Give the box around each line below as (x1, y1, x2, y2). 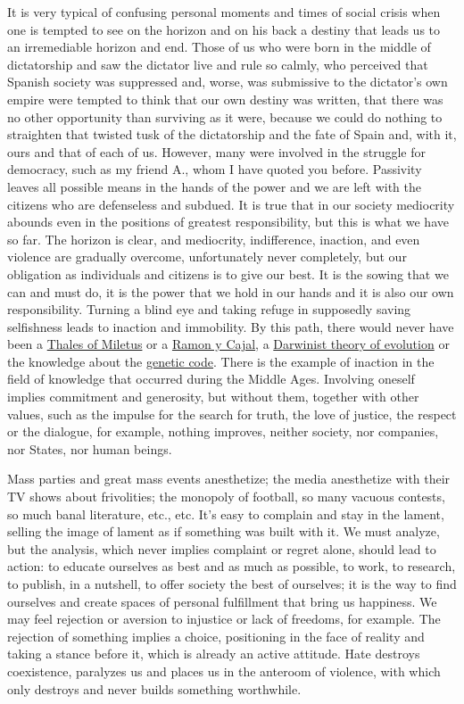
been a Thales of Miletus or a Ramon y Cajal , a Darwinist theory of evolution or (7, 335, 450, 353)
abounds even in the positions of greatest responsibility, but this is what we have (7, 212, 449, 231)
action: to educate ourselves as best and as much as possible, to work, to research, (7, 557, 456, 576)
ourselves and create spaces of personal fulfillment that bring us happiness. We (7, 592, 437, 610)
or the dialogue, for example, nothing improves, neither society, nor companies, (7, 422, 439, 441)
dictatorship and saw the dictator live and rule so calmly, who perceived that (7, 54, 428, 73)
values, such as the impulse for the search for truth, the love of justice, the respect (7, 404, 457, 423)
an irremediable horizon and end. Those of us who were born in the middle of (7, 37, 431, 56)
